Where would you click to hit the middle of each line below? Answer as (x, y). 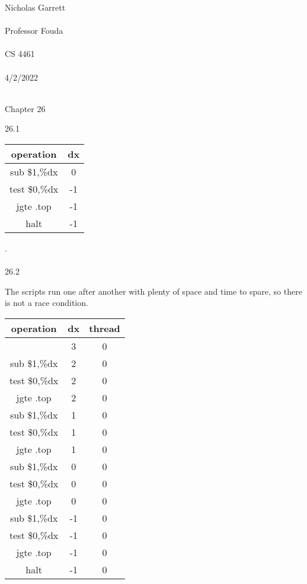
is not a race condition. (47, 303)
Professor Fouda (34, 31)
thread (105, 328)
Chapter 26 (25, 108)
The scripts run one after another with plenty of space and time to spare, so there (153, 291)
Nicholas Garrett (35, 7)
